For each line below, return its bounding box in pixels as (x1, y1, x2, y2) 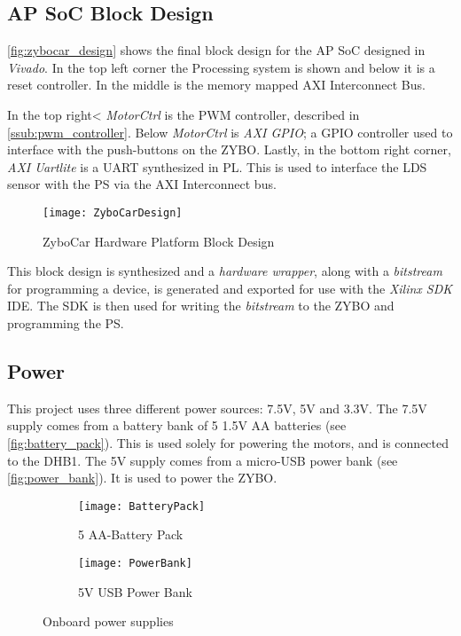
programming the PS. (7, 313, 124, 332)
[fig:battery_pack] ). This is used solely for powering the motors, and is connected (7, 433, 449, 451)
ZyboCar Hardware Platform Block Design (43, 232, 275, 250)
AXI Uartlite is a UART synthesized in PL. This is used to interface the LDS (7, 157, 427, 176)
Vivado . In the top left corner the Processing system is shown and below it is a (7, 58, 435, 76)
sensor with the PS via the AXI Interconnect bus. (7, 175, 277, 193)
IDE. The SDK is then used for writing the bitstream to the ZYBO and (7, 296, 395, 315)
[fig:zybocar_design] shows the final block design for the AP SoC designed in (7, 41, 426, 59)
